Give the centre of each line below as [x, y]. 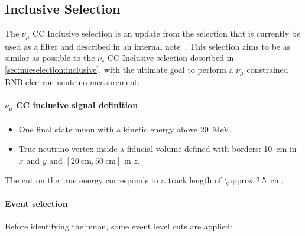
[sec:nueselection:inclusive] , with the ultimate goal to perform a [119, 69]
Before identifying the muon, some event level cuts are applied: [119, 226]
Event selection [36, 203]
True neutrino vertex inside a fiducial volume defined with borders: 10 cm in [158, 149]
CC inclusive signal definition [77, 105]
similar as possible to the [50, 58]
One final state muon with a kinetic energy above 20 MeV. [125, 129]
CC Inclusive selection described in [171, 58]
